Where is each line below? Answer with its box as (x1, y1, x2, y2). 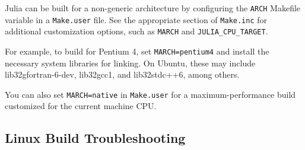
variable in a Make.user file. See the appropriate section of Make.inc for (5, 13, 268, 25)
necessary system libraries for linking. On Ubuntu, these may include (5, 56, 256, 69)
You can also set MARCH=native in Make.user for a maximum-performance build (5, 88, 296, 100)
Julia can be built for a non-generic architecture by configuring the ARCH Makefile (5, 2, 301, 14)
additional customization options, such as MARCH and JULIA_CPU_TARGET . (5, 25, 268, 37)
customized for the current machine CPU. (5, 100, 157, 112)
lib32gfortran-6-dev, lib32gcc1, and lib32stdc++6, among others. (5, 68, 240, 81)
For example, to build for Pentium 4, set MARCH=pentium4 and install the (5, 44, 269, 57)
